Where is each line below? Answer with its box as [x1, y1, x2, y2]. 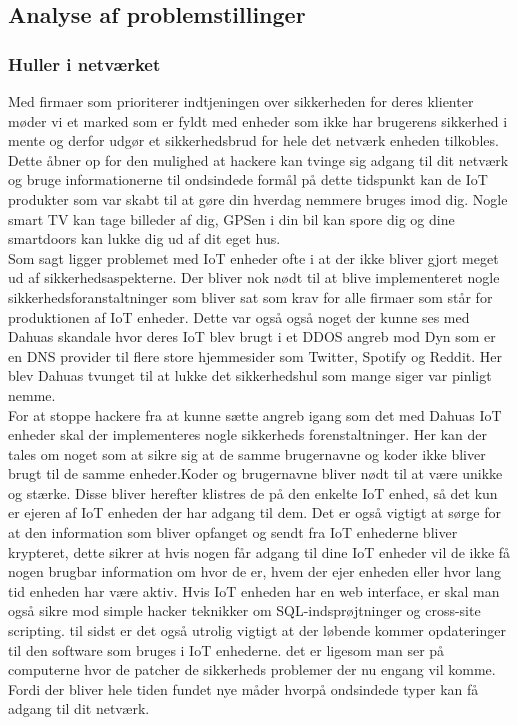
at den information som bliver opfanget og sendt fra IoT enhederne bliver [8, 522, 458, 543]
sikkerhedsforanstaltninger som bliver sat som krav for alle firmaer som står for [8, 286, 493, 307]
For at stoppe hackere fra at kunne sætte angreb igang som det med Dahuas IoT [8, 404, 502, 425]
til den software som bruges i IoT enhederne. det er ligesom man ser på [8, 639, 445, 660]
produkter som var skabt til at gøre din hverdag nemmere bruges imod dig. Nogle [8, 188, 508, 209]
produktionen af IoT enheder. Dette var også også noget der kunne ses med [8, 306, 470, 327]
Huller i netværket [8, 51, 161, 76]
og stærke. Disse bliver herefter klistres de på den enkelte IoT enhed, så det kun [8, 482, 498, 503]
